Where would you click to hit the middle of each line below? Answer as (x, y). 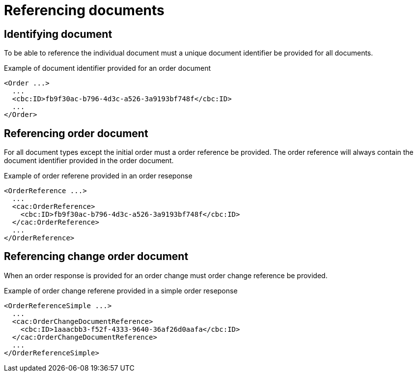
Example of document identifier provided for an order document (108, 68)
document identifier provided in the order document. (89, 161)
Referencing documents (84, 10)
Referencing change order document (96, 257)
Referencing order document (76, 133)
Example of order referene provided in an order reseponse (98, 176)
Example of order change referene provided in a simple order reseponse (121, 290)
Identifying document (58, 34)
